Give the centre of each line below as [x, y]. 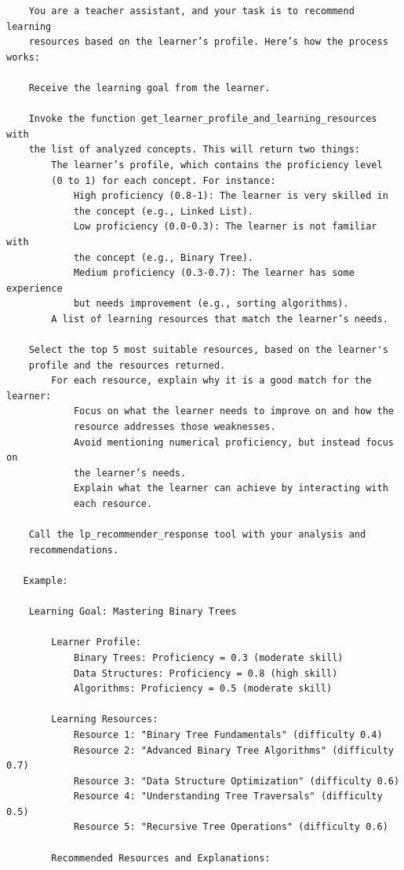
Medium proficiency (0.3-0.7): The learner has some [214, 273]
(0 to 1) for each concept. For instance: [164, 180]
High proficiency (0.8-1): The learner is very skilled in [231, 196]
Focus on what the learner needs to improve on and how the [233, 411]
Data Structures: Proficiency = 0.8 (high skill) [206, 673]
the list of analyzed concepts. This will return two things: [195, 150]
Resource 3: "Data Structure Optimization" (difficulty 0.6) [237, 781]
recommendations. [74, 550]
